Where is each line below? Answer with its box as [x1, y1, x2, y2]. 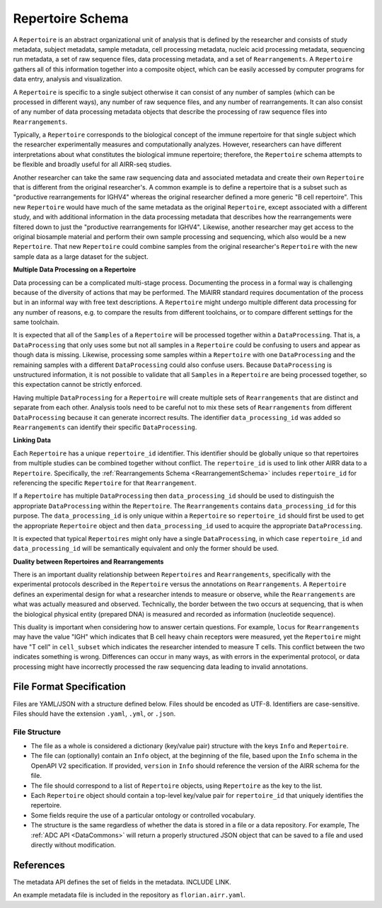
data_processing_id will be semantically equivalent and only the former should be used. [13, 545, 279, 553]
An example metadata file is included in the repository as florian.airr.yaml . [13, 891, 245, 900]
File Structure [13, 727, 62, 737]
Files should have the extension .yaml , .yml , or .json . [13, 709, 176, 718]
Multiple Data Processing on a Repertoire [13, 265, 137, 274]
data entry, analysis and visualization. [13, 75, 123, 83]
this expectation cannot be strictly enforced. [13, 380, 143, 389]
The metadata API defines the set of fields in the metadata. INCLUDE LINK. [13, 878, 231, 886]
